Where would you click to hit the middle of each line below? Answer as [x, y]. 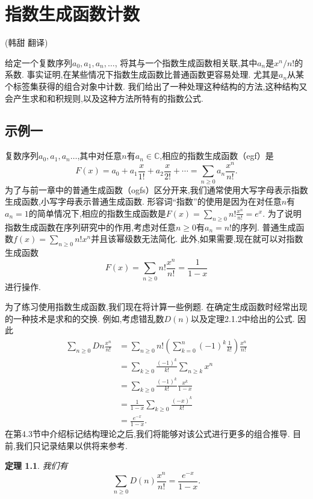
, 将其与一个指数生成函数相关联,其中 [186, 62]
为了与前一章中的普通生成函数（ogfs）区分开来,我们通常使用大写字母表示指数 [156, 189]
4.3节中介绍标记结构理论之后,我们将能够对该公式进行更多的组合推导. [156, 434]
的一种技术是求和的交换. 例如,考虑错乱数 [85, 318]
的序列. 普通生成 [264, 227]
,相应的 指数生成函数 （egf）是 [217, 156]
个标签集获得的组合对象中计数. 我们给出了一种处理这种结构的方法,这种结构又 [156, 86]
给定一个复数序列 [39, 62]
